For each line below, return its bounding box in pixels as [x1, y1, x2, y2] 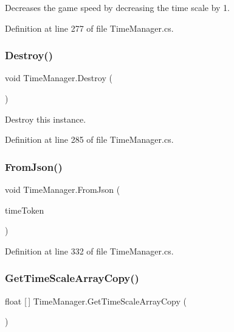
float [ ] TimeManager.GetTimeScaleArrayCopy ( [5, 294, 187, 307]
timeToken [5, 203, 44, 216]
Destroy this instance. [5, 112, 86, 125]
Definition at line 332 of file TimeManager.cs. [5, 244, 174, 257]
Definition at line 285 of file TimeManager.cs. [5, 133, 174, 146]
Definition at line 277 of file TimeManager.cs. [5, 21, 174, 34]
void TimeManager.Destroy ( [5, 71, 112, 84]
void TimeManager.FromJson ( [5, 183, 120, 195]
